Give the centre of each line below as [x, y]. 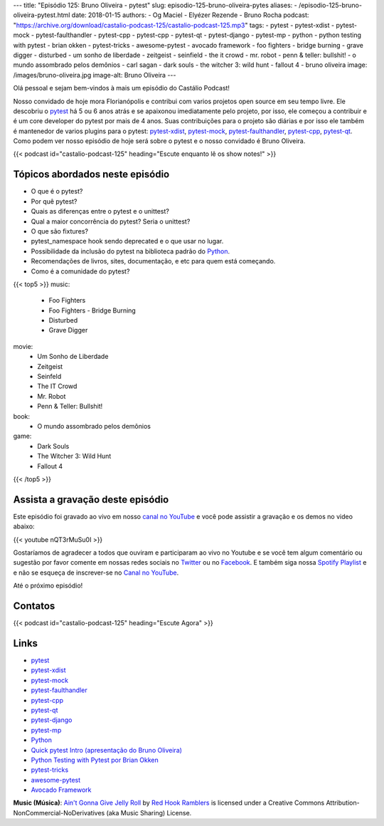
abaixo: [24, 526]
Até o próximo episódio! [48, 586]
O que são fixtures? [60, 231]
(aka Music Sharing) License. [149, 812]
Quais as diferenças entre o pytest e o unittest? [100, 211]
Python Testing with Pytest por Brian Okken [95, 760]
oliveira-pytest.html [42, 15]
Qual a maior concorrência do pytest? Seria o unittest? [111, 221]
